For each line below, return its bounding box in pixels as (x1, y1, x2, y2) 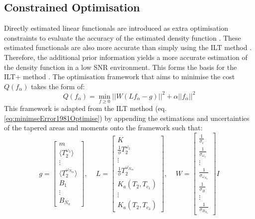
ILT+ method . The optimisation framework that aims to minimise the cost (4, 71, 235, 82)
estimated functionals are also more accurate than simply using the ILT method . (4, 42, 252, 53)
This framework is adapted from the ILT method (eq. (4, 103, 167, 113)
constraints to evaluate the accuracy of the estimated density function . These (4, 32, 241, 43)
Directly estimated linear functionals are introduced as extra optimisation (4, 23, 229, 33)
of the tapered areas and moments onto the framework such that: (4, 122, 203, 133)
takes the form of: (31, 81, 85, 91)
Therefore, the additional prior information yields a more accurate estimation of (4, 52, 248, 62)
